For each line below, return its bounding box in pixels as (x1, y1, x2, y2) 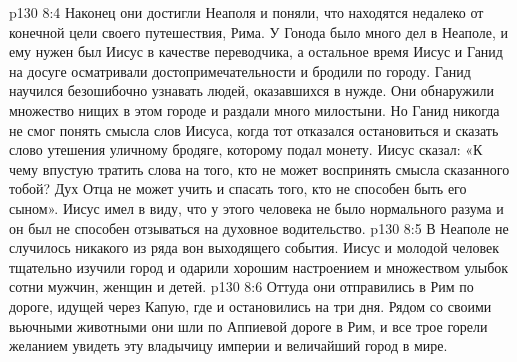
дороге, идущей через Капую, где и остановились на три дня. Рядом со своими (9, 295, 492, 316)
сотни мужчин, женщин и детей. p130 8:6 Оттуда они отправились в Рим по (9, 276, 474, 297)
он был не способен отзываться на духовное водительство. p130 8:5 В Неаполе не (9, 217, 509, 238)
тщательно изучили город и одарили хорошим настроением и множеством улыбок (9, 256, 509, 277)
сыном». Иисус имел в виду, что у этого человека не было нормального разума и (9, 197, 504, 218)
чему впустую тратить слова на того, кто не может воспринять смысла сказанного (9, 158, 510, 179)
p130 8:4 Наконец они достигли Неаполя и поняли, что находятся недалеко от (9, 2, 484, 22)
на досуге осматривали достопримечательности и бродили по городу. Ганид (9, 60, 471, 81)
